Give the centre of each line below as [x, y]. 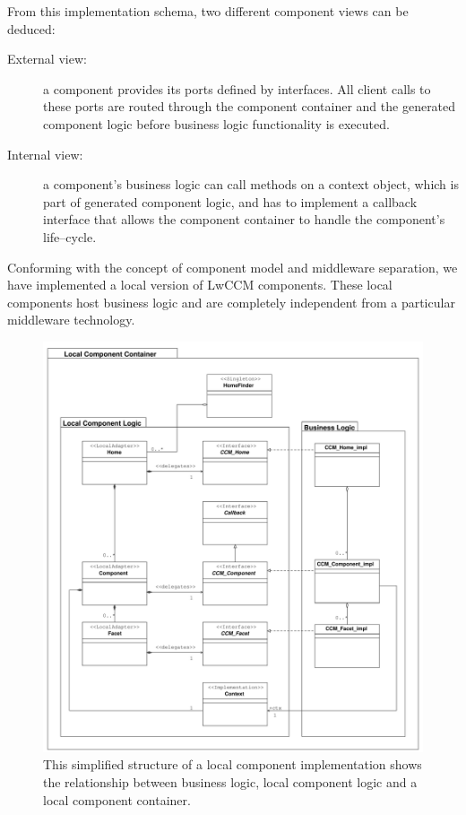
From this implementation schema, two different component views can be [208, 11]
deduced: [31, 28]
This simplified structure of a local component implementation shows [233, 764]
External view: [47, 59]
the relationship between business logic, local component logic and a [230, 782]
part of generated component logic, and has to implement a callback [230, 201]
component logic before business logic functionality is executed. [216, 123]
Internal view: [45, 154]
